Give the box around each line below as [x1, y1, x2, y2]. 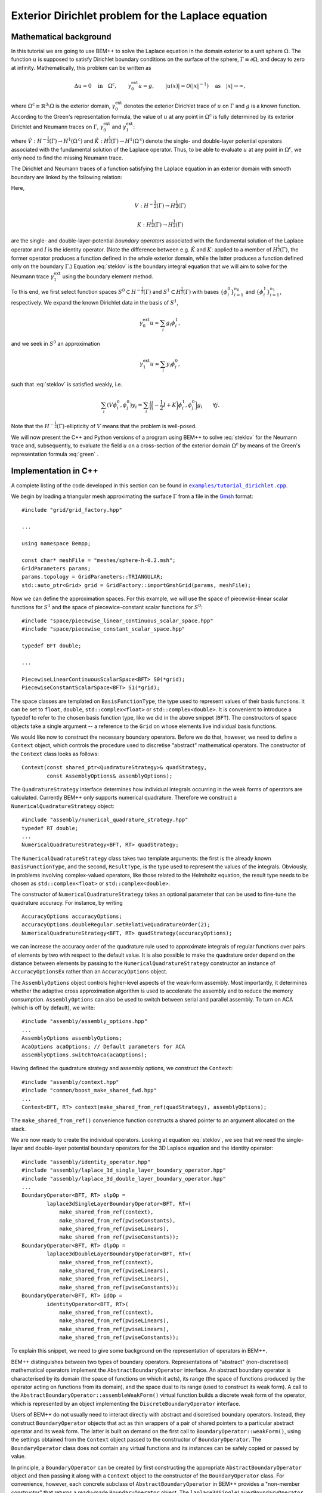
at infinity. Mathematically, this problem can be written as [11, 64, 151, 71]
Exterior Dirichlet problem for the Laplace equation [11, 9, 268, 22]
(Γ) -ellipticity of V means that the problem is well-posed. [57, 423, 197, 430]
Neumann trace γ [11, 273, 54, 280]
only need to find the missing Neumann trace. [11, 154, 123, 161]
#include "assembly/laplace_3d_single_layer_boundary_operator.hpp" [21, 1167, 226, 1173]
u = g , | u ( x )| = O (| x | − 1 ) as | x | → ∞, [138, 81, 246, 89]
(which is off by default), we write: [11, 1004, 95, 1011]
